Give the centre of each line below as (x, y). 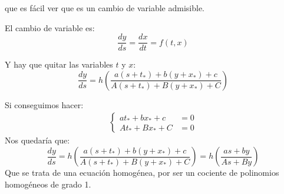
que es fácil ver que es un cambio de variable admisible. (105, 8)
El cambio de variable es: (50, 27)
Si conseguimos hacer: (44, 104)
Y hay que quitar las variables (59, 64)
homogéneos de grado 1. (48, 184)
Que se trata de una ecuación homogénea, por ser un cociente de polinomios (142, 173)
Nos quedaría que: (37, 140)
